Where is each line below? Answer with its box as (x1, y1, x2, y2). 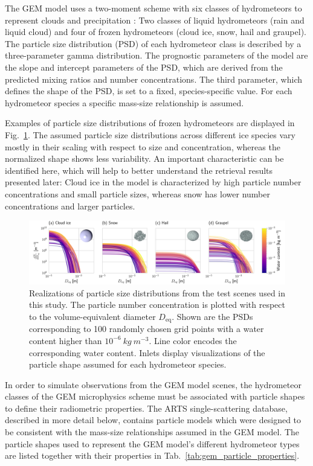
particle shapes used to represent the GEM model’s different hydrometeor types (5, 437, 300, 450)
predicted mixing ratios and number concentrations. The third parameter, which (5, 72, 303, 85)
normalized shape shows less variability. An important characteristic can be (5, 152, 284, 165)
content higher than (29, 334, 102, 346)
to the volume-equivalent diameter (29, 310, 156, 322)
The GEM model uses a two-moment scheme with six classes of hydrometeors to (5, 2, 302, 14)
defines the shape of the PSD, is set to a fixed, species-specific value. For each (5, 85, 292, 97)
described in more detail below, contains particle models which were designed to (5, 413, 302, 426)
